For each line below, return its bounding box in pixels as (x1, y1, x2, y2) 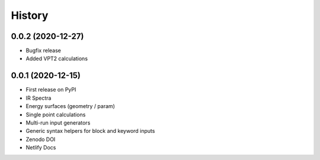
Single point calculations (25, 111, 86, 118)
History (11, 9, 49, 22)
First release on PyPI (25, 86, 76, 93)
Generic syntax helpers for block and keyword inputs (25, 128, 155, 135)
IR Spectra (25, 94, 52, 102)
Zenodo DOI (25, 136, 56, 143)
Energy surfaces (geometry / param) (25, 103, 116, 110)
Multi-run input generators (25, 119, 91, 126)
